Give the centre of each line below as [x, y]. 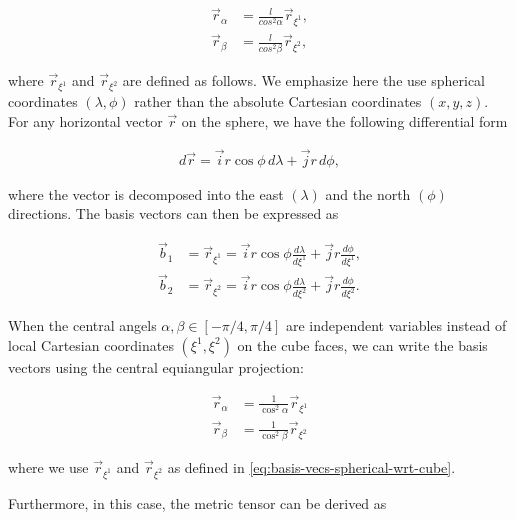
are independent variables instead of [396, 325]
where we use [48, 466]
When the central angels [82, 325]
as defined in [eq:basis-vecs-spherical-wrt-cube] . [311, 466]
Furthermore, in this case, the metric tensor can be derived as [197, 502]
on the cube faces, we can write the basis [362, 344]
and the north [368, 193]
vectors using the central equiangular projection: [156, 366]
